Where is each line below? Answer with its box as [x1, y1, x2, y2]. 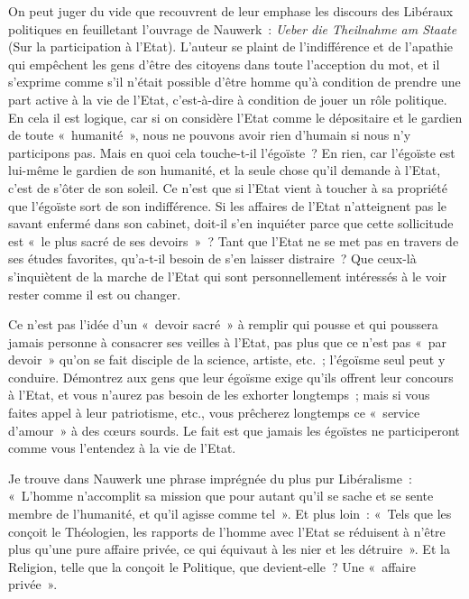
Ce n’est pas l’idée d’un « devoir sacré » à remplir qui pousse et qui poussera [8, 315, 438, 334]
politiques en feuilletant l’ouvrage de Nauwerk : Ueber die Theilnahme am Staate [8, 19, 457, 38]
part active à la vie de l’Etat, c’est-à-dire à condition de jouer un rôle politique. [8, 89, 447, 108]
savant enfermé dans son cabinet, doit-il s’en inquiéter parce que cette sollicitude [8, 214, 454, 233]
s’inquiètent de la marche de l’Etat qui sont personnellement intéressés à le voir [8, 266, 447, 285]
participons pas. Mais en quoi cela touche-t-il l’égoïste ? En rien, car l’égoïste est [8, 143, 455, 161]
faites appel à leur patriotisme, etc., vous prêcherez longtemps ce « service [8, 403, 420, 422]
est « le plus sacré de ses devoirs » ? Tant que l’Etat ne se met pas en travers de [8, 231, 459, 250]
